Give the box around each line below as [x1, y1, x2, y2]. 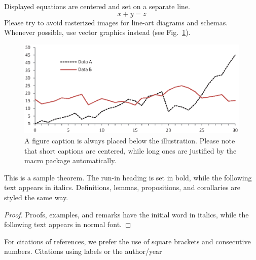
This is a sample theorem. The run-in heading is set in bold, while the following [4, 172, 252, 182]
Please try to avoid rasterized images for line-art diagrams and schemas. [4, 17, 228, 27]
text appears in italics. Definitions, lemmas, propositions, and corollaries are [4, 182, 241, 193]
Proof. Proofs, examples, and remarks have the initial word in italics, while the [4, 209, 249, 219]
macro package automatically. [24, 155, 117, 166]
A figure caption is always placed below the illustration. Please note [24, 135, 235, 146]
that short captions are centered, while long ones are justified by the [24, 145, 237, 156]
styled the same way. [4, 192, 68, 202]
